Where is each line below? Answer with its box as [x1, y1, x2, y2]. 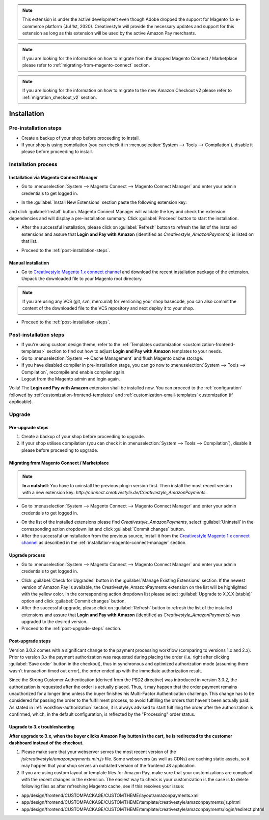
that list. [21, 238, 38, 244]
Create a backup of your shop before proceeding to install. [21, 135, 140, 141]
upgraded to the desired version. [21, 618, 88, 625]
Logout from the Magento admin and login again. [21, 376, 120, 381]
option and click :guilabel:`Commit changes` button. [21, 598, 126, 604]
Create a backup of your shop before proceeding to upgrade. [21, 434, 145, 440]
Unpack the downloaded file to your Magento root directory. [21, 276, 143, 282]
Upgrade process [9, 552, 46, 558]
